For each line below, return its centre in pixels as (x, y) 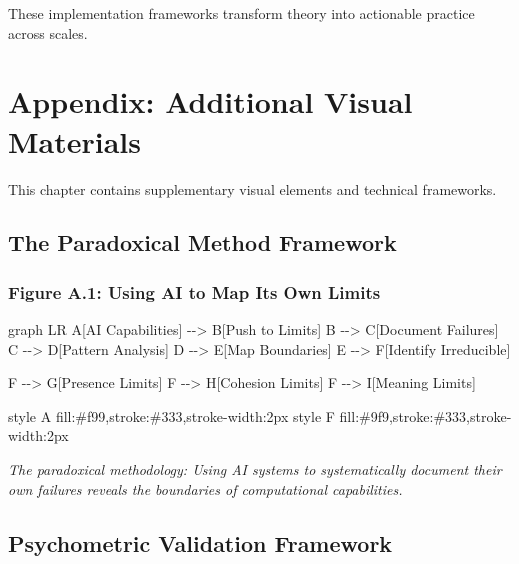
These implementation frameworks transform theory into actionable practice (241, 13)
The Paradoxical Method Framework (202, 242)
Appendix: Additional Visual (210, 101)
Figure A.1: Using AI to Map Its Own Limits (194, 291)
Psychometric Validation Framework (200, 542)
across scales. (48, 32)
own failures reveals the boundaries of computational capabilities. (205, 488)
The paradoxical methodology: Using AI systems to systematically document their (255, 469)
